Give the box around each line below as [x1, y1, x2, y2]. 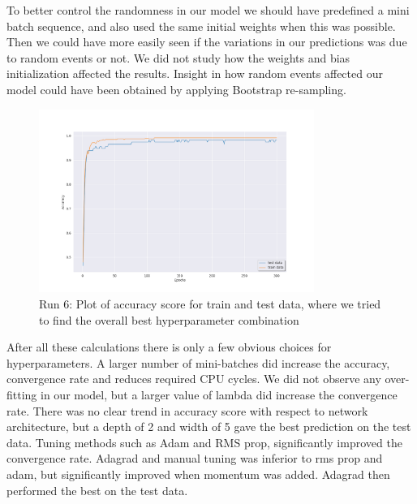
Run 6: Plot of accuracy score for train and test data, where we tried [39, 295, 381, 312]
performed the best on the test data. [6, 481, 188, 498]
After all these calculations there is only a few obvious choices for [6, 338, 332, 355]
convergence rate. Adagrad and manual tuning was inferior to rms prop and [6, 450, 383, 467]
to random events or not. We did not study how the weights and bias [6, 49, 350, 66]
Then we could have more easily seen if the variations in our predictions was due [6, 33, 407, 50]
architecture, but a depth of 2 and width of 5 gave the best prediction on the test [6, 418, 411, 435]
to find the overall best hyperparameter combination [39, 311, 299, 328]
